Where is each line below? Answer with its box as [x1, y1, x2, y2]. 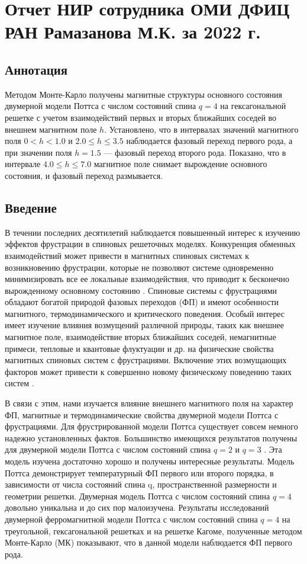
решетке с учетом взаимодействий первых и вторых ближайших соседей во [5, 111, 277, 123]
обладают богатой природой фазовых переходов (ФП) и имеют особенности [5, 296, 279, 308]
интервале [5, 158, 41, 170]
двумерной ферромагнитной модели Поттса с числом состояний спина [5, 512, 258, 525]
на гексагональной [220, 100, 286, 112]
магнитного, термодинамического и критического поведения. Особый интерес [5, 307, 285, 319]
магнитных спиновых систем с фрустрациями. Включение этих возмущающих [5, 354, 287, 366]
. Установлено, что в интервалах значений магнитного [104, 123, 299, 135]
